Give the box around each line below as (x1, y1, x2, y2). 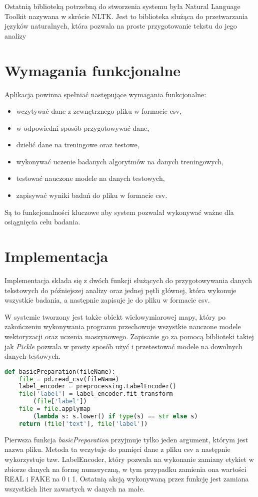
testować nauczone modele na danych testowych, (16, 173, 165, 183)
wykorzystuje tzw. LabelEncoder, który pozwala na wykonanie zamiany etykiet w (4, 453, 254, 464)
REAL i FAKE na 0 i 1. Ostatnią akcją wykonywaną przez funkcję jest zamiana (4, 473, 249, 484)
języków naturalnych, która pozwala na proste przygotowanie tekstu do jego (4, 21, 237, 31)
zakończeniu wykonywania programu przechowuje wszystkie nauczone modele (4, 321, 241, 332)
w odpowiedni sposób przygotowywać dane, (16, 122, 149, 133)
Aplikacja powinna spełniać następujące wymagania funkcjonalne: (4, 89, 206, 99)
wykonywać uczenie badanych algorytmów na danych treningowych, (16, 156, 224, 166)
